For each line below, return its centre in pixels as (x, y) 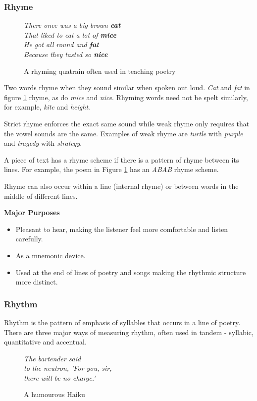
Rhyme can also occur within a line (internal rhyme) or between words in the (121, 186)
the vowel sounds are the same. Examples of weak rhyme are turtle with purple (124, 133)
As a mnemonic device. (51, 255)
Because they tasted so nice (66, 54)
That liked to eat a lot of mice (70, 34)
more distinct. (37, 282)
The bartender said (52, 358)
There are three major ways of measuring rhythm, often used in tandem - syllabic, (129, 332)
